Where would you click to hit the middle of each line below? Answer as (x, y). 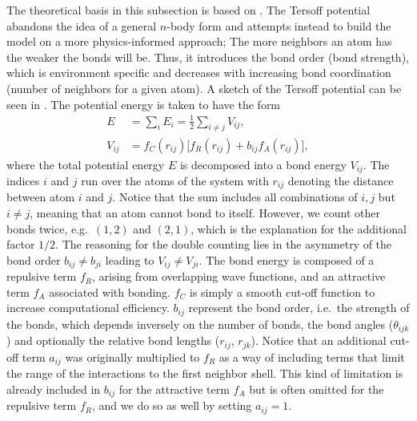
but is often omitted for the (317, 389)
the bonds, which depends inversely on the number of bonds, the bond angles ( (200, 324)
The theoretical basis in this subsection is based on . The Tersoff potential (188, 10)
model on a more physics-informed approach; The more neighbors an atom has (199, 41)
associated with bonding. (110, 291)
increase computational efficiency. (88, 308)
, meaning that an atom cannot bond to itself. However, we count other (205, 213)
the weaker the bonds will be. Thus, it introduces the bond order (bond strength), (208, 57)
